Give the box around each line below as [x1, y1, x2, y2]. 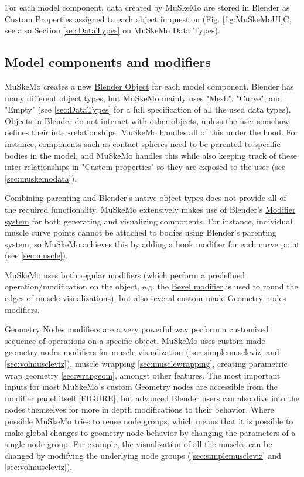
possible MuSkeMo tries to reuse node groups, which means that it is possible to [5, 415, 293, 427]
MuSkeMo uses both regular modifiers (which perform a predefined [5, 268, 245, 281]
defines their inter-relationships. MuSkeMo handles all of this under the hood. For [5, 126, 298, 138]
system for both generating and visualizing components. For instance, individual [5, 214, 293, 227]
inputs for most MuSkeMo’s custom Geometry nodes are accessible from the [5, 380, 278, 393]
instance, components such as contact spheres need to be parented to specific [5, 137, 281, 149]
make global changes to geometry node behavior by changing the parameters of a [5, 426, 296, 438]
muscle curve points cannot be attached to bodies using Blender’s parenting [5, 226, 276, 238]
